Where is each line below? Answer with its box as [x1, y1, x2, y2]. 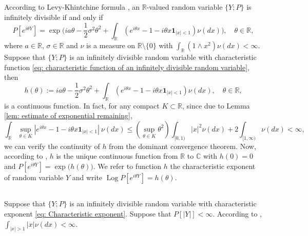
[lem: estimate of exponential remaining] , [4, 110, 132, 121]
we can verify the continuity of [4, 140, 100, 151]
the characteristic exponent [170, 160, 256, 171]
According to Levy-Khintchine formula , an [4, 2, 140, 12]
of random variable [4, 171, 64, 182]
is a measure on [86, 40, 136, 51]
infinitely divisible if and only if [4, 11, 103, 22]
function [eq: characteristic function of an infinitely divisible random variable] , [4, 61, 249, 72]
